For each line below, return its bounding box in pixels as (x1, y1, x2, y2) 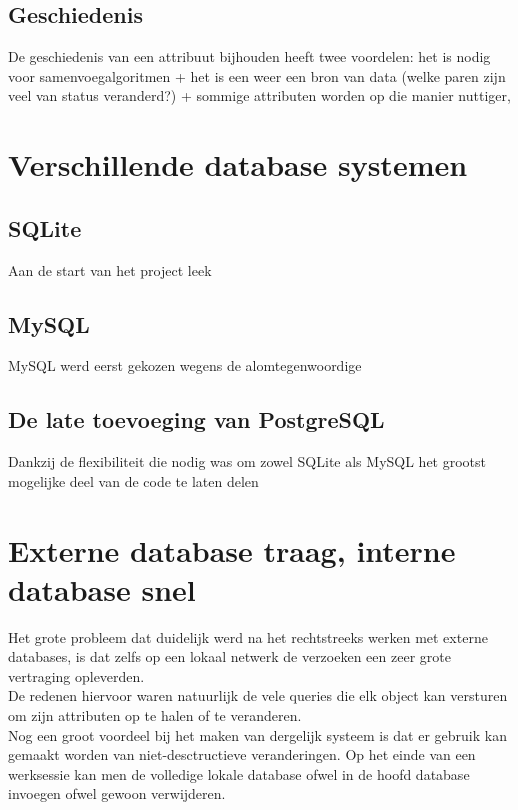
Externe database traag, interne (8, 529, 456, 570)
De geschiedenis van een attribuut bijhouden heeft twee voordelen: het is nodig (8, 46, 491, 67)
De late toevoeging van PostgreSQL (8, 404, 385, 435)
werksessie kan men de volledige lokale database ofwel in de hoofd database (8, 763, 470, 784)
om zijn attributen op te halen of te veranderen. (8, 705, 302, 726)
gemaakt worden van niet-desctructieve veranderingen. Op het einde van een (8, 744, 476, 765)
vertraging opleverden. (8, 665, 145, 686)
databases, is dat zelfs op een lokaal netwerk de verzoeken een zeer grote (8, 646, 451, 667)
